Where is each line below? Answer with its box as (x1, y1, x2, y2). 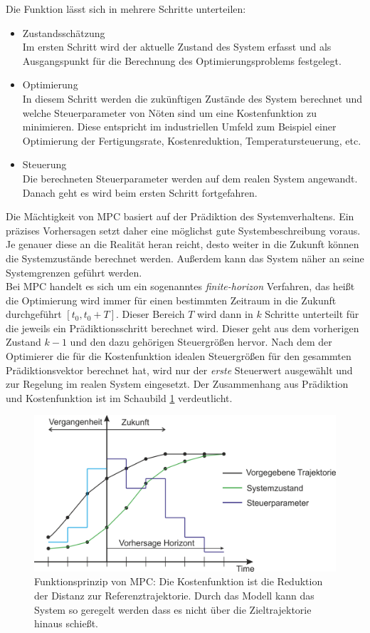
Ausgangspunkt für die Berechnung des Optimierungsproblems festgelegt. (22, 53, 342, 68)
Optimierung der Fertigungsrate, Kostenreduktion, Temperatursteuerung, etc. (22, 133, 361, 148)
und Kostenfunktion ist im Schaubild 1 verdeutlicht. (6, 390, 233, 405)
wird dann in (197, 307, 253, 321)
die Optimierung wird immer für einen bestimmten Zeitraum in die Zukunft (6, 292, 337, 307)
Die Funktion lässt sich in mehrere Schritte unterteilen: (6, 1, 246, 16)
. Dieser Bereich (116, 307, 185, 321)
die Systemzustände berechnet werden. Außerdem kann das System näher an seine (6, 250, 364, 265)
